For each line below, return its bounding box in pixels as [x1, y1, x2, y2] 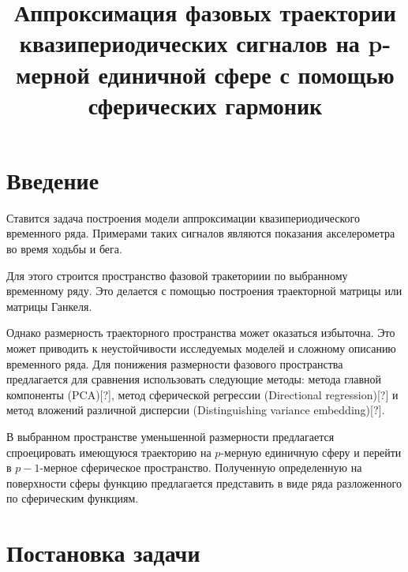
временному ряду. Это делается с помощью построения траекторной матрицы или [6, 282, 402, 299]
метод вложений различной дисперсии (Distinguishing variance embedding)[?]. [6, 402, 385, 418]
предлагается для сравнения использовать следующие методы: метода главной [6, 371, 382, 387]
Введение [6, 163, 99, 196]
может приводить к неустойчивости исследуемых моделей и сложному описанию [6, 340, 396, 357]
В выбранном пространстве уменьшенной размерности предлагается [6, 428, 335, 444]
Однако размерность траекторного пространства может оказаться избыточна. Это [6, 324, 395, 341]
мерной [16, 58, 90, 90]
